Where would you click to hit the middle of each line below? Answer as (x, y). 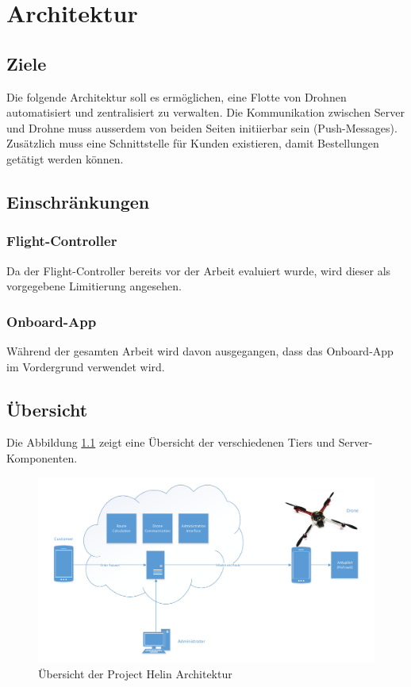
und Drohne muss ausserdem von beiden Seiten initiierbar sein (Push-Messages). (202, 127)
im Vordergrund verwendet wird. (86, 366)
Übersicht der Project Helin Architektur (135, 674)
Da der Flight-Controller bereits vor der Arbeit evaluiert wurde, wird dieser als (199, 270)
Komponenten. (42, 457)
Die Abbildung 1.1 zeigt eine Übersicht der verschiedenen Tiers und (171, 442)
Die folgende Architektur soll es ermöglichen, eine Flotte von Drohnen (177, 96)
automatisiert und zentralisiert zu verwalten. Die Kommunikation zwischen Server (205, 112)
